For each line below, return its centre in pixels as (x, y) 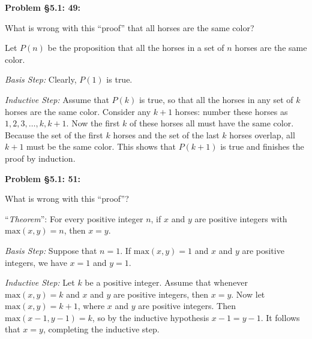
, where (91, 306)
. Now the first (93, 123)
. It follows (280, 317)
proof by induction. (40, 158)
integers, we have (36, 262)
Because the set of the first (54, 134)
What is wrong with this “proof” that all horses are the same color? (130, 27)
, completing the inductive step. (101, 329)
